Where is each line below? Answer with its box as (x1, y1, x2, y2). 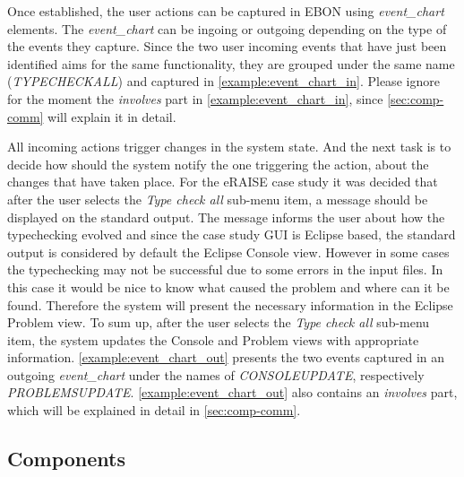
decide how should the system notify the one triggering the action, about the (7, 154, 429, 173)
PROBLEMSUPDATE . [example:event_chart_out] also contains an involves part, (7, 383, 458, 402)
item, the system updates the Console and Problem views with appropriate (7, 330, 419, 349)
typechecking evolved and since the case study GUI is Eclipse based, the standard (7, 225, 456, 244)
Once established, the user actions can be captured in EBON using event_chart (7, 2, 444, 20)
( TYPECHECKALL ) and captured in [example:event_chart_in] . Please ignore (7, 72, 440, 91)
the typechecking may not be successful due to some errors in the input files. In (7, 260, 443, 279)
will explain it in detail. (47, 107, 176, 126)
